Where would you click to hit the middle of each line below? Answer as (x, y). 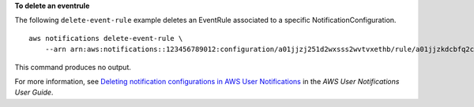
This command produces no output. (73, 67)
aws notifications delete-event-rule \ (106, 38)
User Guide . (34, 92)
